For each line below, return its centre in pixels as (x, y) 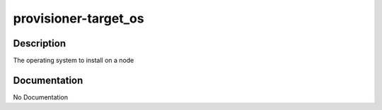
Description (40, 43)
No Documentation (41, 97)
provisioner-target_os (79, 18)
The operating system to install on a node (74, 61)
